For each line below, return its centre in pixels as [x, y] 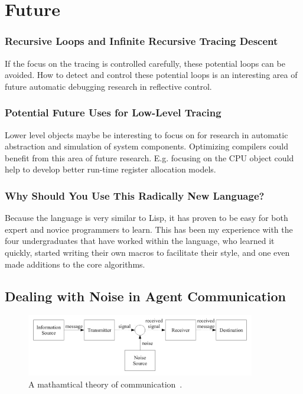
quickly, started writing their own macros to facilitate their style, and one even [147, 252]
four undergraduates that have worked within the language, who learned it [140, 241]
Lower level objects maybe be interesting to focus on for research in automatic [146, 134]
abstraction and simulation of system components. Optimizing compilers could [147, 146]
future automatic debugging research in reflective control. [108, 86]
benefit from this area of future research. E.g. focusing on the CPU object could [149, 157]
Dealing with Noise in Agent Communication [145, 296]
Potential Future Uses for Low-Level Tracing [113, 113]
